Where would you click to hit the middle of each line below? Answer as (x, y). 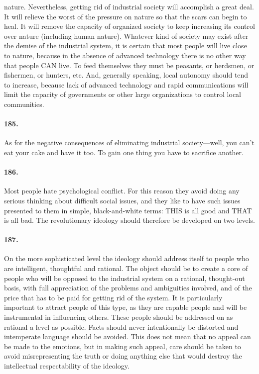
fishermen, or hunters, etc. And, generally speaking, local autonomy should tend (126, 75)
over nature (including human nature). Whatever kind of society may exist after (126, 36)
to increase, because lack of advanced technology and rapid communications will (126, 84)
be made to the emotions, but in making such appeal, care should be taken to (123, 346)
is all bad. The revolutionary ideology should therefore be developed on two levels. (130, 220)
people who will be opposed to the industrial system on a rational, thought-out (125, 278)
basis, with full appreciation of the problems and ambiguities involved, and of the (128, 288)
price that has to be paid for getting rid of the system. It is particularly (113, 297)
